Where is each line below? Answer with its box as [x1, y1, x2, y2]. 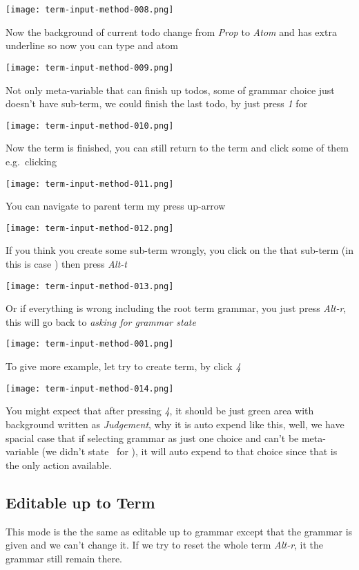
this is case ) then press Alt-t [6, 257, 127, 271]
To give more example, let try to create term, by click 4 [6, 359, 241, 374]
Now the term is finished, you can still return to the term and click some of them [6, 140, 349, 155]
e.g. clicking [6, 154, 57, 168]
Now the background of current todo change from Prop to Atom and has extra [6, 24, 337, 39]
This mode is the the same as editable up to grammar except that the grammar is [6, 524, 353, 538]
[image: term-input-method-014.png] [6, 383, 174, 394]
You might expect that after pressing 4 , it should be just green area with [6, 403, 314, 418]
